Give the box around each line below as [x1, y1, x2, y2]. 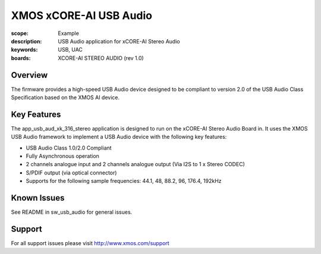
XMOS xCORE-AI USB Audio [11, 9, 153, 22]
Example [58, 30, 80, 37]
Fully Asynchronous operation [26, 153, 99, 160]
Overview [11, 70, 48, 80]
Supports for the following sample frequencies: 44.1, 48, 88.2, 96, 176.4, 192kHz [26, 177, 222, 185]
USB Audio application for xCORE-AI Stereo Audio [58, 37, 181, 45]
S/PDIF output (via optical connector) [26, 169, 117, 176]
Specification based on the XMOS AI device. [11, 94, 120, 101]
